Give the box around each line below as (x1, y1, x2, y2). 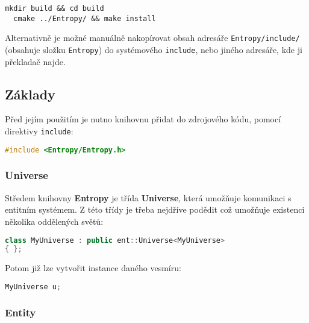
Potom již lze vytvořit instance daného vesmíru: (5, 262, 181, 274)
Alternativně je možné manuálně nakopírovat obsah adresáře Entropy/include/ (5, 31, 300, 44)
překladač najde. (5, 55, 66, 67)
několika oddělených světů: (5, 215, 104, 227)
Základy (5, 84, 55, 103)
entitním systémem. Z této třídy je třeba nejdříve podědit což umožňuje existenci (5, 203, 305, 216)
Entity (5, 304, 36, 319)
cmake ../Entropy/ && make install (13, 14, 156, 23)
